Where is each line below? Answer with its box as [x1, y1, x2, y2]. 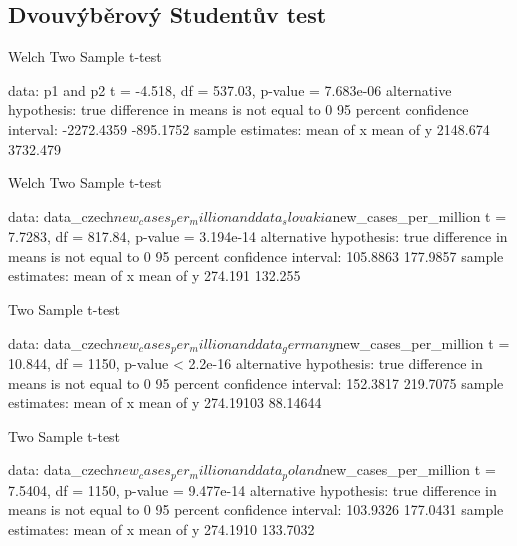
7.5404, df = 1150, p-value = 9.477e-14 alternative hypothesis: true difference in [8, 479, 497, 500]
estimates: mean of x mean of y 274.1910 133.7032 [8, 519, 315, 540]
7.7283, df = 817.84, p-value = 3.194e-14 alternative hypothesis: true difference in [8, 226, 508, 247]
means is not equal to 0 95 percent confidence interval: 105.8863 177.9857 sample [8, 245, 504, 266]
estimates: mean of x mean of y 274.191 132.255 [8, 265, 301, 286]
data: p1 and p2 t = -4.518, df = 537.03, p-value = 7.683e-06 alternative [8, 79, 452, 100]
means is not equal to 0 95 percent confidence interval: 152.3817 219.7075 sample [8, 372, 504, 393]
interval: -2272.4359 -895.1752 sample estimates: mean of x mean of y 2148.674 [8, 118, 490, 139]
